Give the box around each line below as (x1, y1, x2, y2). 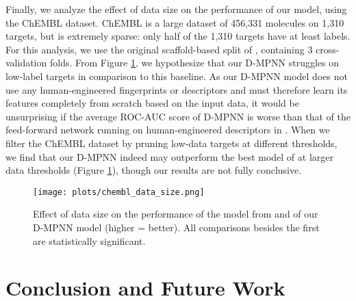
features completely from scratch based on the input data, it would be (5, 96, 299, 110)
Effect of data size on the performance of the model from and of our (33, 207, 318, 221)
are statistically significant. (33, 233, 146, 248)
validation (5, 55, 47, 70)
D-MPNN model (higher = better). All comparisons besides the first (33, 220, 320, 234)
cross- (316, 42, 340, 56)
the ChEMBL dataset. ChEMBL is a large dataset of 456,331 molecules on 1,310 (5, 15, 344, 29)
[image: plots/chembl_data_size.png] (33, 187, 205, 197)
